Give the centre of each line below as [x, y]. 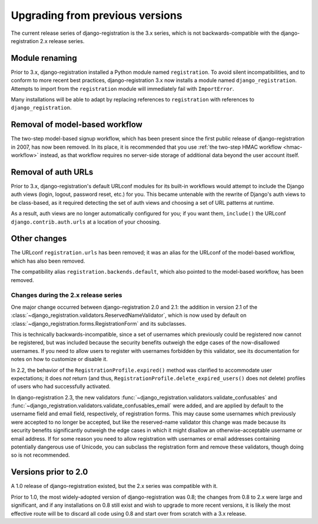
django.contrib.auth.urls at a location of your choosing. [86, 222]
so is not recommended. [40, 455]
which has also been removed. [48, 261]
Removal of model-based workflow [77, 125]
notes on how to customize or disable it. [59, 359]
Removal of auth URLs [52, 172]
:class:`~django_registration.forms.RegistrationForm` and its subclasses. [99, 323]
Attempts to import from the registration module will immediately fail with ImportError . [122, 89]
